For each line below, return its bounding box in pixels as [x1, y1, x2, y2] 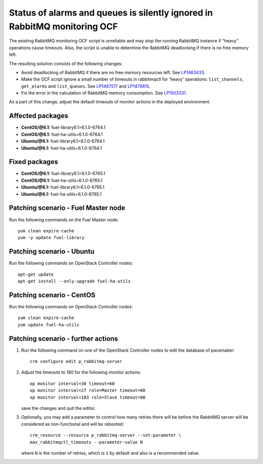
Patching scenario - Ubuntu [9, 247, 94, 256]
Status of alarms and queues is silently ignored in [9, 7, 213, 18]
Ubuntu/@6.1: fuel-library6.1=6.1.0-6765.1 [21, 184, 105, 190]
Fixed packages [9, 158, 58, 166]
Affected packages [9, 112, 68, 120]
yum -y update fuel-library [18, 235, 85, 241]
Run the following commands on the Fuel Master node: [9, 217, 119, 222]
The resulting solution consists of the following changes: [9, 61, 123, 66]
